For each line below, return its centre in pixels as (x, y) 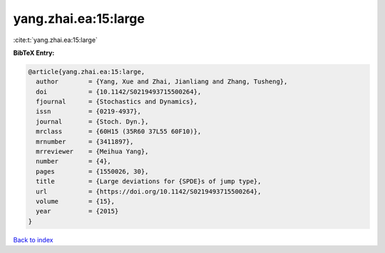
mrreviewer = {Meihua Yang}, (92, 152)
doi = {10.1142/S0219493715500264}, (119, 92)
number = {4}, (74, 161)
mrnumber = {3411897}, (85, 141)
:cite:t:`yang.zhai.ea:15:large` (55, 40)
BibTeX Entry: (34, 53)
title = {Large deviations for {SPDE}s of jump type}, (149, 181)
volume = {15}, (76, 201)
